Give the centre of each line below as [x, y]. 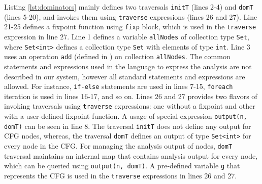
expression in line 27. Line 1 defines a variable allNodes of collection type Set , [127, 36]
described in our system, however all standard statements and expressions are [125, 76]
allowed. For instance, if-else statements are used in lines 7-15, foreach [119, 86]
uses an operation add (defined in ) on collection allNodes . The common [117, 56]
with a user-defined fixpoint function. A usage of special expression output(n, [126, 116]
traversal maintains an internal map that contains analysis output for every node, [131, 155]
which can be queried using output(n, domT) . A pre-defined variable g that [122, 166]
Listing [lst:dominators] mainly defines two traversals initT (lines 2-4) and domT [129, 7]
